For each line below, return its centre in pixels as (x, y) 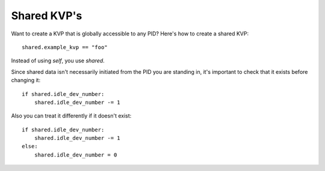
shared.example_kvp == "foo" (65, 47)
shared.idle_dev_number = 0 (76, 155)
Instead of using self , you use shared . (58, 61)
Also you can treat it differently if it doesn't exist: (71, 116)
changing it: (26, 80)
